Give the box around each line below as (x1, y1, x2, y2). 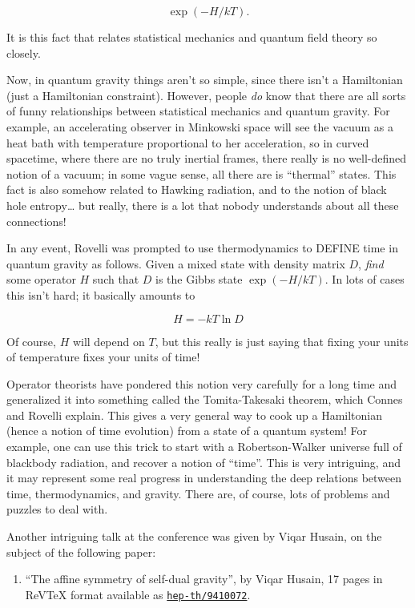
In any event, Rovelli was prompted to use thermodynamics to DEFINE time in (6, 240, 398, 256)
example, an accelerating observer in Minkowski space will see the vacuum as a (6, 118, 394, 135)
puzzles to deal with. (6, 501, 108, 517)
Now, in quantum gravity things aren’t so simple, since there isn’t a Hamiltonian (6, 71, 403, 88)
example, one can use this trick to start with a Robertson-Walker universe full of (6, 438, 402, 455)
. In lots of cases (324, 271, 405, 288)
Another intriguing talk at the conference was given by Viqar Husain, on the (6, 528, 382, 545)
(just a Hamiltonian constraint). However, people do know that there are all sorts (6, 87, 406, 103)
